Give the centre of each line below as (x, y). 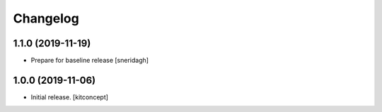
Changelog (46, 18)
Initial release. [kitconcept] (70, 97)
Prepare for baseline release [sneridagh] (89, 61)
